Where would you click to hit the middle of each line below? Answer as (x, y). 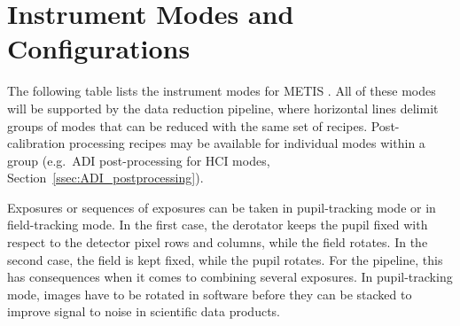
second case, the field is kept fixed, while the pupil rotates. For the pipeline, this (225, 259)
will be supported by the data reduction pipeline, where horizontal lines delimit (223, 108)
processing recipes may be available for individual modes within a (247, 143)
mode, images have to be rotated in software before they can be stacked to (210, 294)
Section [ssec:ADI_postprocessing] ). (105, 178)
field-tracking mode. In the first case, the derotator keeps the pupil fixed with (218, 225)
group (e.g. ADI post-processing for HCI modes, (139, 160)
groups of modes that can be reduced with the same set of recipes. (187, 125)
